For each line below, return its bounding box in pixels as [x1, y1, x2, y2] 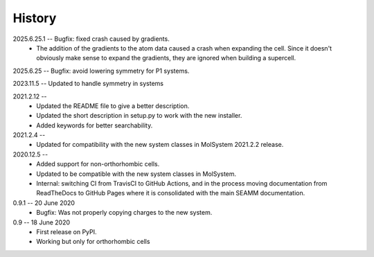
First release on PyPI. [36, 227, 97, 236]
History [12, 10, 57, 26]
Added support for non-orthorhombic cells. [36, 160, 160, 168]
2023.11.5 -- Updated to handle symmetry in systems [12, 80, 164, 88]
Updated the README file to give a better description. [36, 101, 190, 110]
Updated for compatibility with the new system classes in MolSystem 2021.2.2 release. [36, 141, 284, 149]
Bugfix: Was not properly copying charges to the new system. [36, 209, 213, 217]
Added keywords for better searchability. [36, 121, 153, 130]
